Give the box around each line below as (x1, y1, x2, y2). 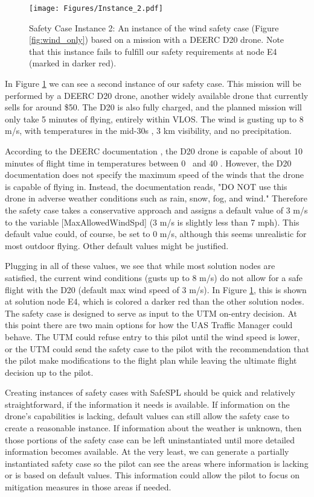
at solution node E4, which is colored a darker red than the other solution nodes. (5, 295, 304, 308)
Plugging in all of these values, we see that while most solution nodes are (5, 259, 275, 272)
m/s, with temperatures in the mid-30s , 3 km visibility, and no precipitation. (5, 124, 292, 137)
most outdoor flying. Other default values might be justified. (5, 239, 229, 252)
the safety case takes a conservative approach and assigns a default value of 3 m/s (5, 203, 308, 216)
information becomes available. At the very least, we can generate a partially (5, 445, 289, 458)
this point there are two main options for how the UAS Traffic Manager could (5, 318, 293, 331)
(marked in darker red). (29, 57, 117, 69)
